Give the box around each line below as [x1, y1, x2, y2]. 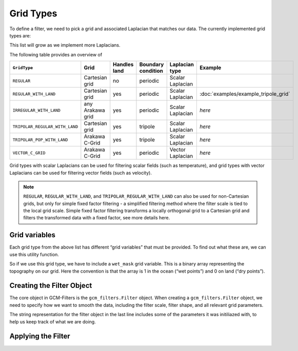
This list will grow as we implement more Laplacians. [9, 42, 121, 48]
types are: [9, 32, 31, 38]
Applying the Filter [9, 332, 70, 341]
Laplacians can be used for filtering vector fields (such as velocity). [9, 170, 152, 176]
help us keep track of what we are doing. [9, 318, 96, 325]
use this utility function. [9, 251, 59, 257]
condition [139, 67, 164, 74]
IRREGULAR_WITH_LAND [12, 108, 61, 113]
